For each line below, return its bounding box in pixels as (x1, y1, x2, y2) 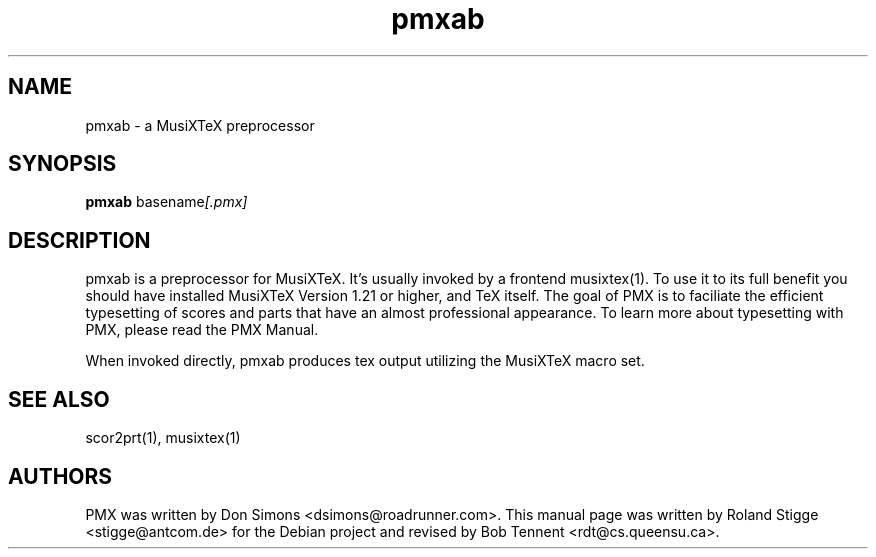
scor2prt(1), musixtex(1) (85, 429, 241, 447)
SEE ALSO (8, 386, 110, 412)
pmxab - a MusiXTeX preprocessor (85, 116, 315, 134)
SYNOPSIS (8, 151, 117, 177)
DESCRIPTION (8, 227, 151, 253)
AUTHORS (8, 463, 113, 489)
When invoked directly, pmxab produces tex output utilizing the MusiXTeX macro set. (85, 352, 645, 370)
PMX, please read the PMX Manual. (85, 321, 319, 339)
